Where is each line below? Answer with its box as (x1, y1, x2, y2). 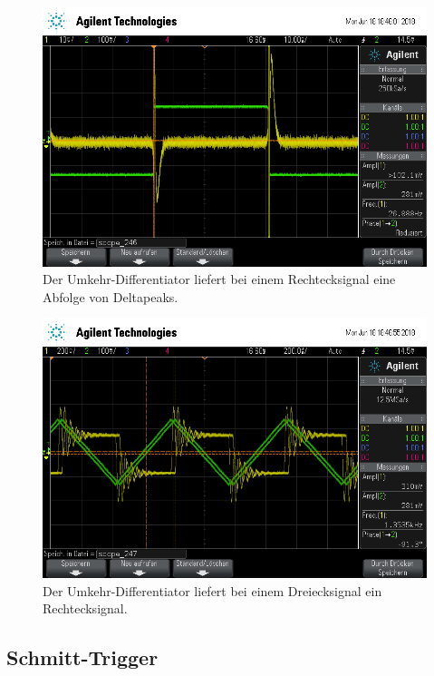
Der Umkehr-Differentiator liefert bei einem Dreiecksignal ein (43, 581, 382, 600)
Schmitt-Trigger (6, 643, 159, 671)
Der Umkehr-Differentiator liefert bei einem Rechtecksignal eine (43, 269, 396, 289)
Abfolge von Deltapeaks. (43, 287, 178, 306)
